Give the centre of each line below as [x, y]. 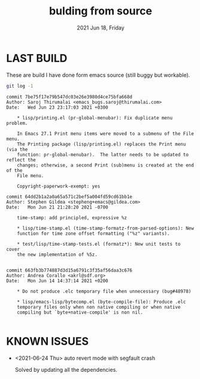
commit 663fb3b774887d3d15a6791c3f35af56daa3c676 [69, 270]
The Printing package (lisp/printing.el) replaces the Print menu [101, 144]
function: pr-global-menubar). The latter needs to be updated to [103, 154]
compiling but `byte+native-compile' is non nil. [80, 312]
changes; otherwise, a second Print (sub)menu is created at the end [106, 165]
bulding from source [101, 11]
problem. [17, 123]
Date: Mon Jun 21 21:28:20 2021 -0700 [57, 207]
